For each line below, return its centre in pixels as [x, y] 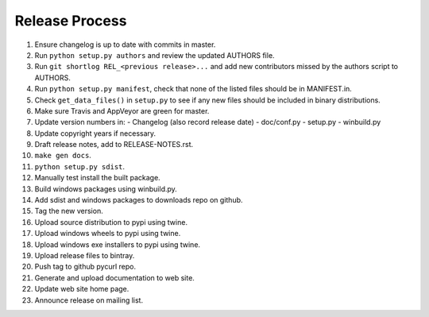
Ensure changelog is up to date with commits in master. [125, 44]
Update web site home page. [82, 289]
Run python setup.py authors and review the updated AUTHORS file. [155, 55]
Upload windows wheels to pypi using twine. [108, 234]
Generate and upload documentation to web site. [114, 277]
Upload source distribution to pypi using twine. [111, 222]
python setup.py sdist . [80, 166]
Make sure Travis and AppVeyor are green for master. [122, 110]
